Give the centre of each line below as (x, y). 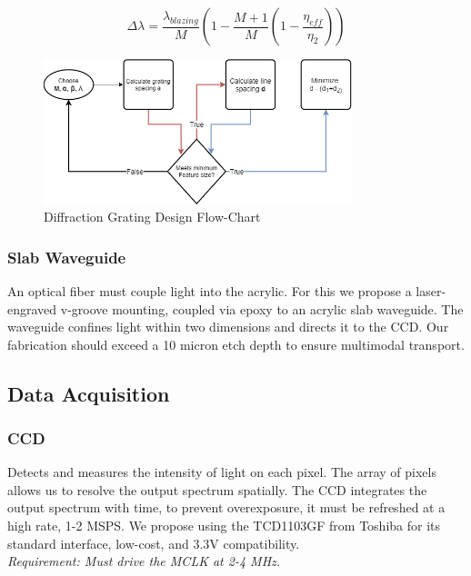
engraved (32, 308)
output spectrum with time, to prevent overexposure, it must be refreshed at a (226, 507)
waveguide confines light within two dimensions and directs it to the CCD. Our (228, 327)
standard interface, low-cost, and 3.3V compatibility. (154, 543)
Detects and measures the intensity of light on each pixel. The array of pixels (222, 472)
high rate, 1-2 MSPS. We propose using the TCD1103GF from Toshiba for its (224, 526)
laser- (431, 290)
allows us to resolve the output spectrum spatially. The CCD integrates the (217, 489)
